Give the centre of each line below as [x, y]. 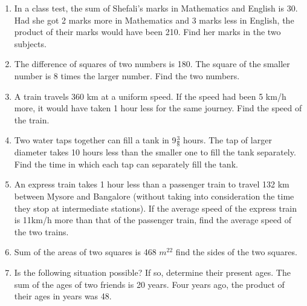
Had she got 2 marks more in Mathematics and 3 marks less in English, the [154, 20]
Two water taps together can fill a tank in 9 [95, 140]
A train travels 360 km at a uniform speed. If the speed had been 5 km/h [150, 96]
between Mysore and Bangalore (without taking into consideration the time [154, 196]
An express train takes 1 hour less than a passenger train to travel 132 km [152, 184]
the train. [32, 119]
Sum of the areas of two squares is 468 [85, 252]
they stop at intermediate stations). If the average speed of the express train [156, 208]
